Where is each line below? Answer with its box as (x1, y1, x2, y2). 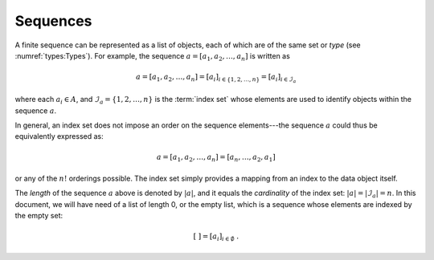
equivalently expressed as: (14, 132, 104, 141)
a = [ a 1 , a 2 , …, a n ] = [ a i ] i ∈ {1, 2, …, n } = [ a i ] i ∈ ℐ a (135, 72, 297, 84)
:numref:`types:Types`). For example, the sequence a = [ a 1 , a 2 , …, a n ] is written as (14, 51, 291, 63)
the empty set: (14, 211, 63, 221)
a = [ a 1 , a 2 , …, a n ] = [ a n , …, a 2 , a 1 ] (156, 152, 276, 164)
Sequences (14, 12, 92, 30)
